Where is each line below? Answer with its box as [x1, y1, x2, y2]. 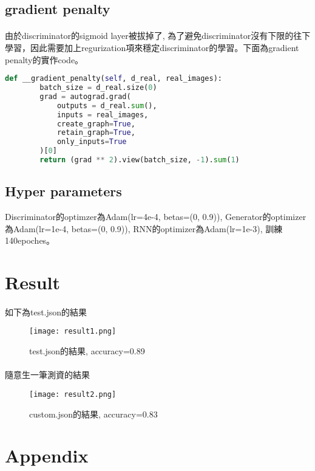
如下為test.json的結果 [5, 305, 87, 318]
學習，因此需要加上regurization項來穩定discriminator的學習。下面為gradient [5, 41, 299, 53]
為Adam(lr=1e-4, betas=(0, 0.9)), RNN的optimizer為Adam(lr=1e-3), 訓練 [5, 222, 283, 235]
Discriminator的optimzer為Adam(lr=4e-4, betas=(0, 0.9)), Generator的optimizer [5, 210, 307, 223]
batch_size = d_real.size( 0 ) [39, 83, 157, 92]
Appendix [5, 443, 89, 468]
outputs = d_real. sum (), [56, 101, 157, 110]
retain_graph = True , [56, 128, 135, 137]
